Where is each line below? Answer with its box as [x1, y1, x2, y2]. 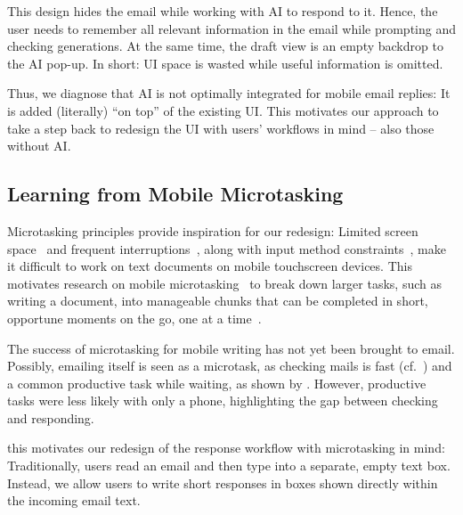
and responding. [7, 408, 94, 427]
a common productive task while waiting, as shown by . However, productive [7, 373, 426, 392]
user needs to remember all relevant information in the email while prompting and [7, 19, 456, 37]
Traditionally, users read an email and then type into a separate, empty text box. [7, 456, 451, 475]
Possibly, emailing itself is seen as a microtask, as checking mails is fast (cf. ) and [7, 356, 452, 375]
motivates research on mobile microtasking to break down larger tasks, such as [7, 274, 442, 292]
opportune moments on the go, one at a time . [7, 308, 262, 327]
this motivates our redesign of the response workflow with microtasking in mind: [7, 438, 445, 457]
